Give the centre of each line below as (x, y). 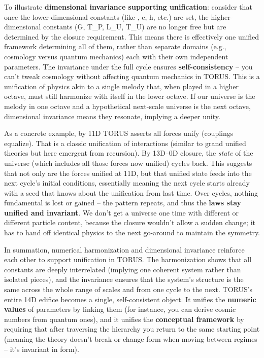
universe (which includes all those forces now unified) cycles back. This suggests (128, 163)
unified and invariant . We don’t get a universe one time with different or (122, 212)
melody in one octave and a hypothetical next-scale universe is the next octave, (127, 106)
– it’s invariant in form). (42, 349)
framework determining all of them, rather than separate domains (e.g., (115, 46)
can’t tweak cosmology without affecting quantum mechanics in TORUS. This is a (132, 76)
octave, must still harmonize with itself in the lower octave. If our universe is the (130, 96)
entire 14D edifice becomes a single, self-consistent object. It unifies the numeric (130, 299)
